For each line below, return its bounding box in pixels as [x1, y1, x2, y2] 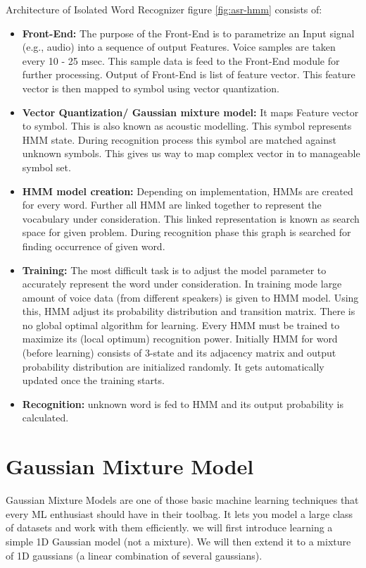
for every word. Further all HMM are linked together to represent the [22, 197, 322, 212]
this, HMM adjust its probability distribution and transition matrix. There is [22, 304, 355, 319]
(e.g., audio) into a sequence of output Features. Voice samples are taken [22, 39, 336, 54]
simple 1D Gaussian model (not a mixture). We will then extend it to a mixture [6, 533, 351, 548]
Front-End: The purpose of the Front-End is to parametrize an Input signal [22, 25, 355, 40]
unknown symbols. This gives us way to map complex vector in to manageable [22, 146, 360, 161]
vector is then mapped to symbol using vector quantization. [22, 80, 279, 95]
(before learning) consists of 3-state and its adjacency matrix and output [22, 345, 336, 360]
